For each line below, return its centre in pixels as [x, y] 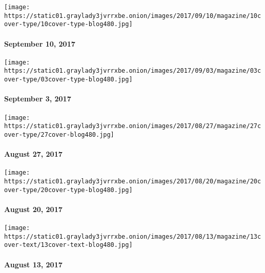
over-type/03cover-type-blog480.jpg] [68, 80]
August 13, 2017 [33, 264]
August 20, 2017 [33, 209]
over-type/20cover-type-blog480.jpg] [68, 190]
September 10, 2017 [40, 43]
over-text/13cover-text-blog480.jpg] [68, 245]
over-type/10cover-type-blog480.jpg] [68, 24]
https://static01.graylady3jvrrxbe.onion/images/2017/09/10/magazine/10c [133, 16]
